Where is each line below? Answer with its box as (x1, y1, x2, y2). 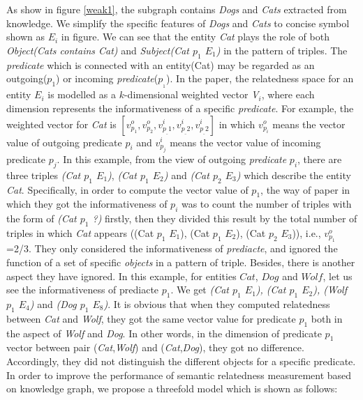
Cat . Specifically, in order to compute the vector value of (6, 182, 249, 197)
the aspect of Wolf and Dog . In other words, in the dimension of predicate (6, 325, 322, 340)
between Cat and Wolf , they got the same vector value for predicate (6, 311, 296, 325)
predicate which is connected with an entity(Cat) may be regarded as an (6, 57, 315, 72)
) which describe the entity (236, 167, 351, 182)
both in (311, 311, 343, 325)
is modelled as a (47, 87, 116, 102)
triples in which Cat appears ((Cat (6, 225, 154, 240)
